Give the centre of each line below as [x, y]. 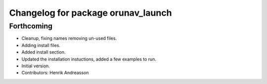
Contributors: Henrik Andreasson [55, 73]
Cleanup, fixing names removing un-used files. [69, 38]
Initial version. [36, 66]
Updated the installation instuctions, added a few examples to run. [89, 59]
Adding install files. [41, 45]
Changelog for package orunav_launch [90, 13]
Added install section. [44, 52]
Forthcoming [31, 26]
